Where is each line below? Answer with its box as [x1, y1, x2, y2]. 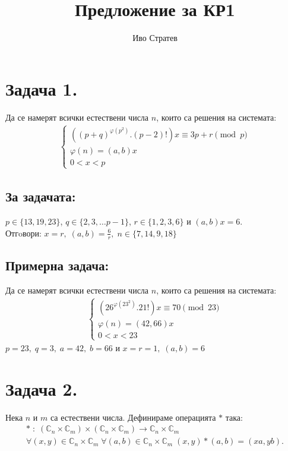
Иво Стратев [132, 31, 178, 44]
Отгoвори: [5, 226, 42, 239]
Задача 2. [5, 376, 78, 400]
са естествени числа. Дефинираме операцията [50, 411, 216, 423]
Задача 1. [5, 76, 78, 100]
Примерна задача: [5, 256, 109, 274]
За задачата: [5, 187, 76, 206]
